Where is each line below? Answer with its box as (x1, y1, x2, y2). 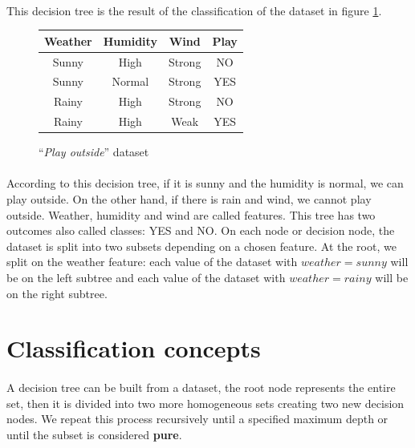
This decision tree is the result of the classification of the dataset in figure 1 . (6, 2, 382, 18)
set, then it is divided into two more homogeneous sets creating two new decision (6, 394, 405, 411)
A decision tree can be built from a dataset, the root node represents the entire (6, 379, 396, 396)
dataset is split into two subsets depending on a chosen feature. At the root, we (6, 237, 397, 254)
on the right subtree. (6, 285, 108, 301)
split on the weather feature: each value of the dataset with (6, 253, 298, 270)
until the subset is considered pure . (6, 426, 182, 442)
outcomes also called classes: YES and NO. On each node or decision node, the (6, 222, 395, 239)
